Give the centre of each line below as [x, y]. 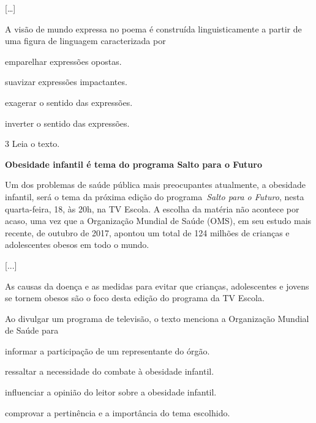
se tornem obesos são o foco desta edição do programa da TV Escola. [135, 298]
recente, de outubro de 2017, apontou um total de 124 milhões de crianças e [147, 232]
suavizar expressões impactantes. [66, 82]
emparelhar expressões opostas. [63, 61]
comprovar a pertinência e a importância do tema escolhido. [118, 412]
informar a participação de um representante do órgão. [107, 350]
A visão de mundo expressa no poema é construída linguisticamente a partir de [153, 28]
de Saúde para [32, 330]
